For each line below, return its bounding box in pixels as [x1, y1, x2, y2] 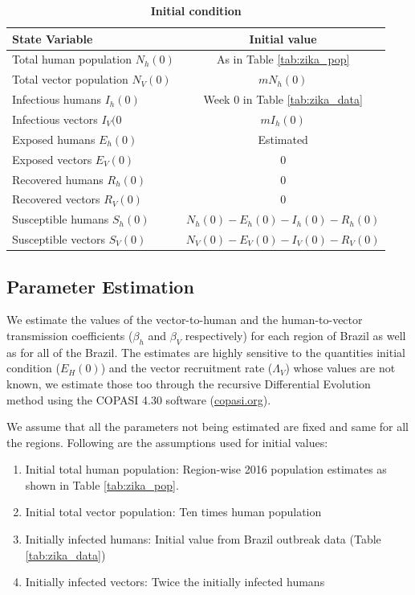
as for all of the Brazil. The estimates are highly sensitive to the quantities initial [6, 343, 405, 360]
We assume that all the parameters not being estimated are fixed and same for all [6, 418, 409, 435]
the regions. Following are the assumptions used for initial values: [6, 433, 328, 450]
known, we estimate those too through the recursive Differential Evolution [6, 375, 371, 392]
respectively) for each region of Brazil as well [185, 326, 406, 343]
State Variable [12, 30, 93, 47]
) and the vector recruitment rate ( [100, 359, 273, 376]
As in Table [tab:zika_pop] [216, 51, 350, 68]
